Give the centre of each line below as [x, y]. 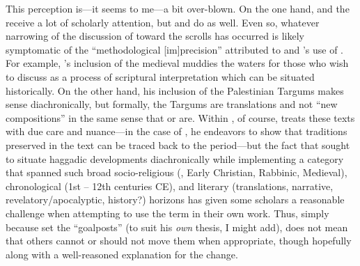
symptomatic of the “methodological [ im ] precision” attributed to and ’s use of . [174, 49]
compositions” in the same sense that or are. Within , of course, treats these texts [180, 117]
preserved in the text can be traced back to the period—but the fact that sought [178, 144]
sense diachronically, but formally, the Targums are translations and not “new [172, 104]
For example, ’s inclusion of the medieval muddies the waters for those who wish [177, 63]
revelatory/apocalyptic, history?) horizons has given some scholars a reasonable [175, 199]
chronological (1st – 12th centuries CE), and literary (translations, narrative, [170, 186]
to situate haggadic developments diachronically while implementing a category [175, 158]
